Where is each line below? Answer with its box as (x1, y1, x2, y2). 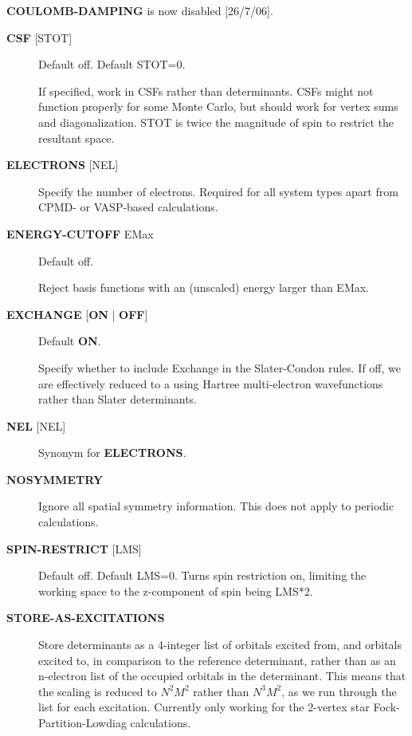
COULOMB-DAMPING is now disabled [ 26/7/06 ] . (6, 2, 273, 18)
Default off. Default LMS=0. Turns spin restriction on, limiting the (38, 567, 367, 584)
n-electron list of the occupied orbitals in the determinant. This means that (38, 667, 406, 684)
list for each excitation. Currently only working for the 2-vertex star (38, 699, 370, 715)
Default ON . (38, 333, 101, 349)
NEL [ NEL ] (6, 417, 66, 434)
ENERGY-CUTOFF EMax (6, 225, 154, 242)
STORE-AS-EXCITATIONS (6, 609, 165, 626)
